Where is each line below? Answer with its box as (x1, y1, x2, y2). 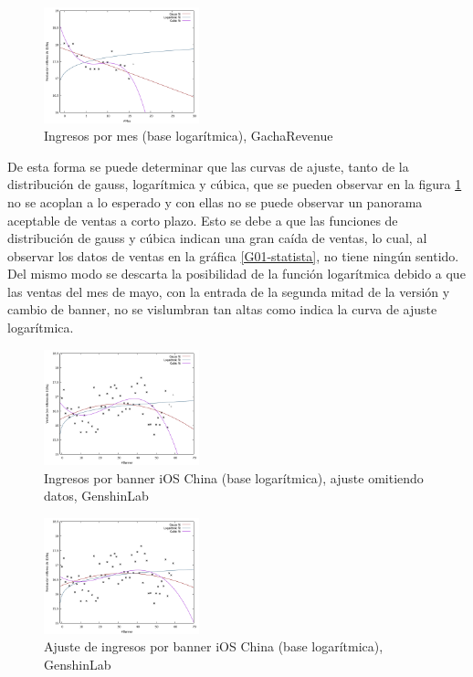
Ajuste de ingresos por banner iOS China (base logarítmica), (44, 637, 384, 656)
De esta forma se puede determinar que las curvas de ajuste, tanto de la (7, 156, 409, 175)
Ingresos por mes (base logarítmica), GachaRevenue (44, 126, 333, 145)
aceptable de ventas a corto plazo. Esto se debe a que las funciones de (7, 210, 398, 229)
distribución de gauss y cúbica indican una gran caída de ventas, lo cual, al (7, 228, 427, 248)
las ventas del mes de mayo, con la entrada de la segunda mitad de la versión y (7, 281, 450, 301)
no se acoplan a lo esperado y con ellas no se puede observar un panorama (7, 192, 423, 211)
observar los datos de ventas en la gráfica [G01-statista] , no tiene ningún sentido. (7, 246, 459, 265)
